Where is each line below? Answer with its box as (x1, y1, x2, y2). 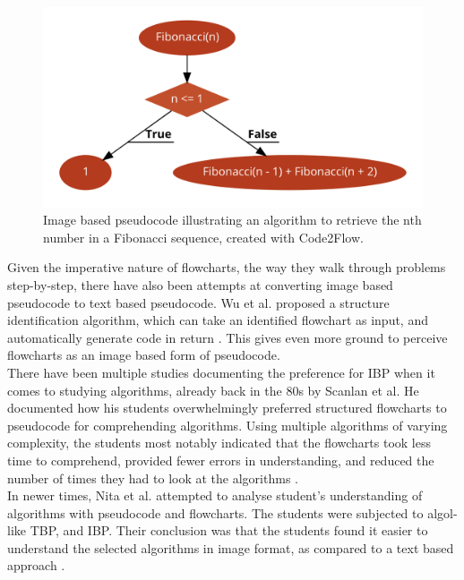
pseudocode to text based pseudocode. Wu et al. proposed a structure (7, 293, 390, 311)
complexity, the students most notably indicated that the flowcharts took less (7, 433, 431, 452)
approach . (7, 556, 65, 575)
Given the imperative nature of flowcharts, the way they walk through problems (7, 258, 446, 277)
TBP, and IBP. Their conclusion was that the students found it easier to (30, 521, 428, 540)
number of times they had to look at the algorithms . (7, 468, 298, 487)
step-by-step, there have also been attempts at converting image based (7, 275, 393, 294)
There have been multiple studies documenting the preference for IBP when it (7, 362, 435, 381)
